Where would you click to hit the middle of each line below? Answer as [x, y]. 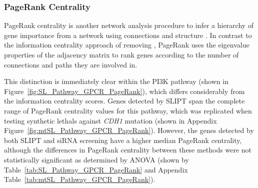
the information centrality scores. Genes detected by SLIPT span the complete [124, 101]
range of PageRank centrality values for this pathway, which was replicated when [128, 110]
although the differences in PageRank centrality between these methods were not [128, 150]
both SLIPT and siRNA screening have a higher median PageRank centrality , [123, 140]
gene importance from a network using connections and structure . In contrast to [128, 35]
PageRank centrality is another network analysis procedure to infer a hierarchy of [129, 25]
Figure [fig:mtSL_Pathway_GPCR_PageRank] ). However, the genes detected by [129, 130]
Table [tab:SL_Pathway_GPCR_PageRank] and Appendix [96, 169]
